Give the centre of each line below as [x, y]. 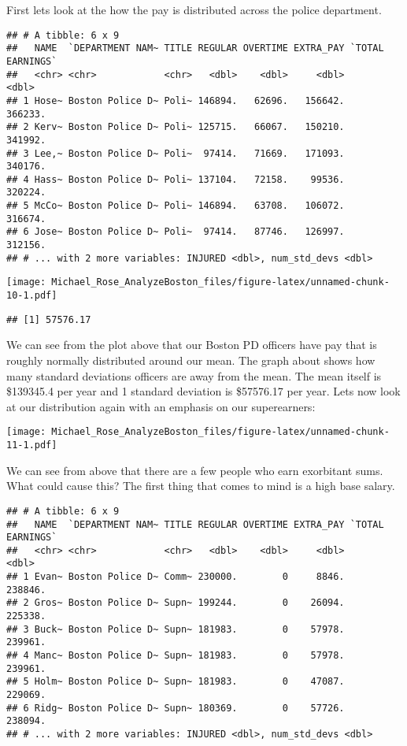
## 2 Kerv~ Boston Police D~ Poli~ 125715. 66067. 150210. [176, 127]
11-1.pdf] [32, 445]
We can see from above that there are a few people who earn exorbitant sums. [195, 470]
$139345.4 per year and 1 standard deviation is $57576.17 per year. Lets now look [203, 391]
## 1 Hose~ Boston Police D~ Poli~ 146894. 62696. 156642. [176, 100]
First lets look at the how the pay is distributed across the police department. [194, 9]
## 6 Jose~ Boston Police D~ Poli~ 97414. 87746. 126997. [176, 232]
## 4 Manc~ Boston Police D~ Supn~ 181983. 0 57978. [176, 656]
